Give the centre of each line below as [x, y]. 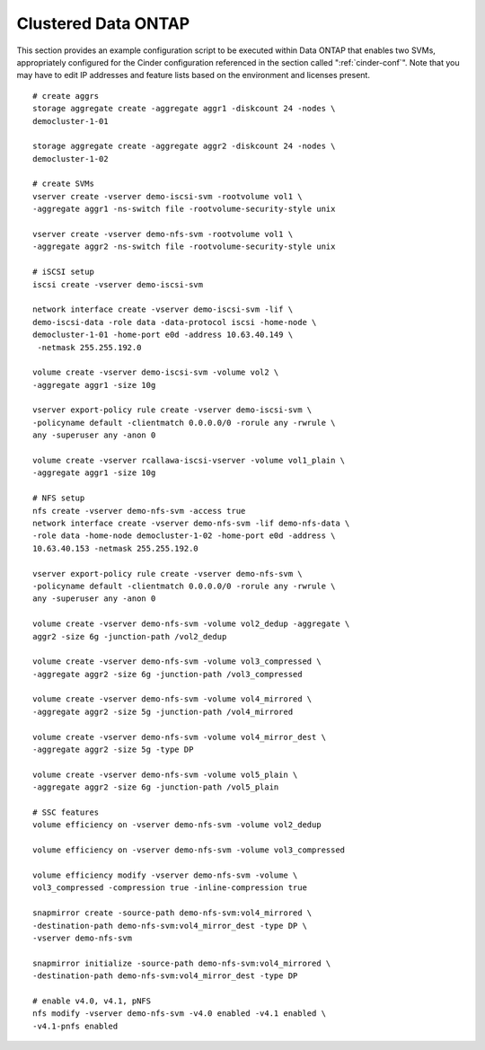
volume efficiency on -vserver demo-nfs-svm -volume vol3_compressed [189, 850]
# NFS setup [59, 498]
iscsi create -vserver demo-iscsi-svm [118, 284]
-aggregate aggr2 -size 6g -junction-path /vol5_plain [156, 787]
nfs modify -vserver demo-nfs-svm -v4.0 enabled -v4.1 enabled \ [180, 1014]
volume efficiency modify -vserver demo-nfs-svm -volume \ [165, 875]
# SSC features [66, 812]
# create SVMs [63, 184]
